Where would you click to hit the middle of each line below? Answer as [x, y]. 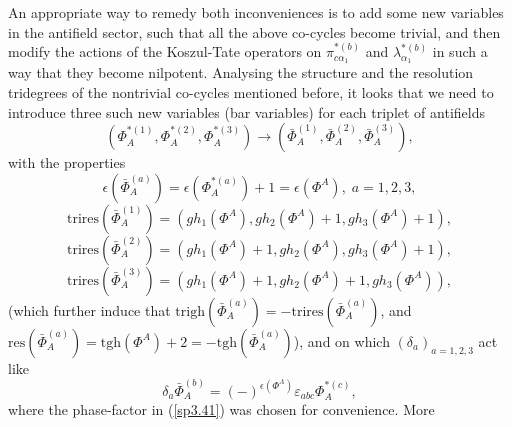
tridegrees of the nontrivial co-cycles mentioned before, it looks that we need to [251, 91]
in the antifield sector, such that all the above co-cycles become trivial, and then [254, 31]
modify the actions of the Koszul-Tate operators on [165, 51]
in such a [460, 51]
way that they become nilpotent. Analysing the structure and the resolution [241, 72]
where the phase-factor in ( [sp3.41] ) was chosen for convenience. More [221, 409]
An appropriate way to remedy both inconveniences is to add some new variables [256, 12]
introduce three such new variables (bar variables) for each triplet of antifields [246, 111]
